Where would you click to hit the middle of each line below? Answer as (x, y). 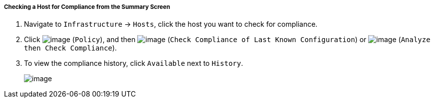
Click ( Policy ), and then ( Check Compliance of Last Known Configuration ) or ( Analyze (227, 40)
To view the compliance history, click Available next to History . (134, 63)
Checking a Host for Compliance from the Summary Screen (87, 7)
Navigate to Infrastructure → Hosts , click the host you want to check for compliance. (171, 24)
